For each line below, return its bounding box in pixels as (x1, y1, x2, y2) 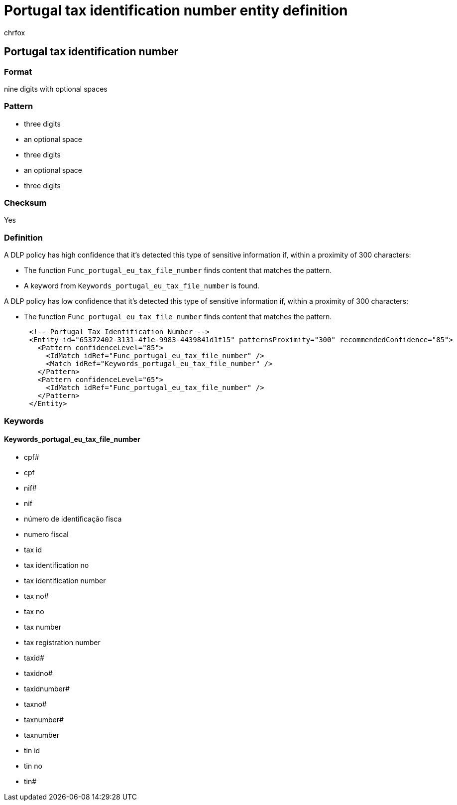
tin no (24, 761, 42, 770)
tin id (24, 746, 40, 755)
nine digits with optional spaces (4, 84, 108, 93)
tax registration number (24, 638, 101, 647)
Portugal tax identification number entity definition (4, 2, 348, 19)
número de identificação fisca (24, 514, 122, 523)
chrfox (4, 28, 25, 37)
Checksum (4, 198, 47, 208)
